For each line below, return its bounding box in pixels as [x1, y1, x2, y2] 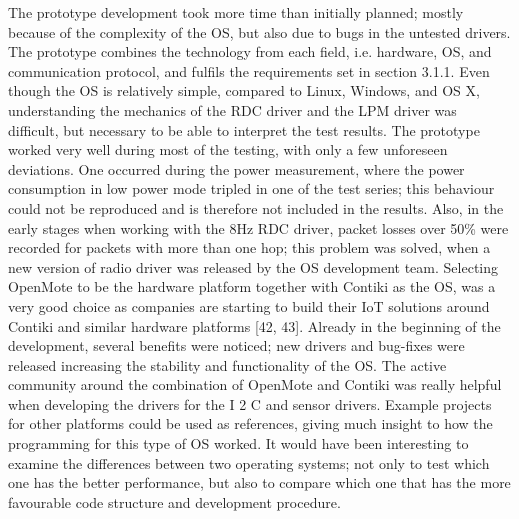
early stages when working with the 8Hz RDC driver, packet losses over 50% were [8, 217, 509, 238]
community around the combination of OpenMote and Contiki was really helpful [8, 374, 502, 395]
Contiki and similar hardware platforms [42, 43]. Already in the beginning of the [8, 315, 501, 336]
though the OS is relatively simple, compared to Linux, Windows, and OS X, [8, 80, 480, 101]
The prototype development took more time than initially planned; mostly [8, 2, 464, 22]
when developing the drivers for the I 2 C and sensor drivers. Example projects [8, 393, 492, 414]
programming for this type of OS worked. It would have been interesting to [8, 433, 469, 454]
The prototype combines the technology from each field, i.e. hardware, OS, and [8, 41, 492, 62]
